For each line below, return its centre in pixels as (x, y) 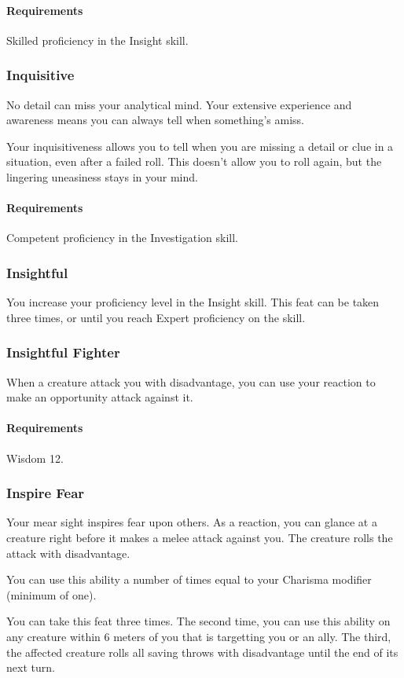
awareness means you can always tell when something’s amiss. (155, 120)
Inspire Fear (46, 493)
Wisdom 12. (35, 458)
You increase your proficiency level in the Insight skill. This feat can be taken (193, 302)
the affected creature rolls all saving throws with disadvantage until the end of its (202, 652)
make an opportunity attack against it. (100, 397)
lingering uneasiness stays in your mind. (102, 176)
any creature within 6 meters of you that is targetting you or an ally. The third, (199, 636)
